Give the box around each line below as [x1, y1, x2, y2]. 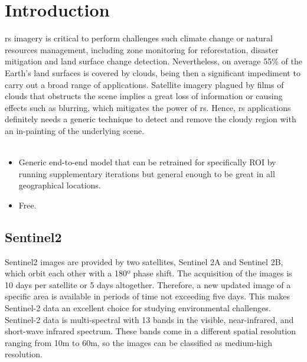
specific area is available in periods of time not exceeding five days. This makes [5, 290, 290, 302]
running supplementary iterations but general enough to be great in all [18, 167, 275, 180]
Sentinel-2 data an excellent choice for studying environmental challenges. [5, 302, 271, 314]
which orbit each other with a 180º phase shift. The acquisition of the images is [5, 267, 292, 279]
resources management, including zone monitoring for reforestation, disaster [5, 43, 279, 56]
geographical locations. [18, 179, 101, 191]
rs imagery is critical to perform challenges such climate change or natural [5, 32, 273, 44]
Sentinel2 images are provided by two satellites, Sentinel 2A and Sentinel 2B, [5, 255, 283, 268]
